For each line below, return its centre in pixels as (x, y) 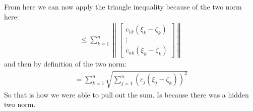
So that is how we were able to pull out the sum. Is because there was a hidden (126, 94)
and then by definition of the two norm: (66, 64)
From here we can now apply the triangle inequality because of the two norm (123, 6)
